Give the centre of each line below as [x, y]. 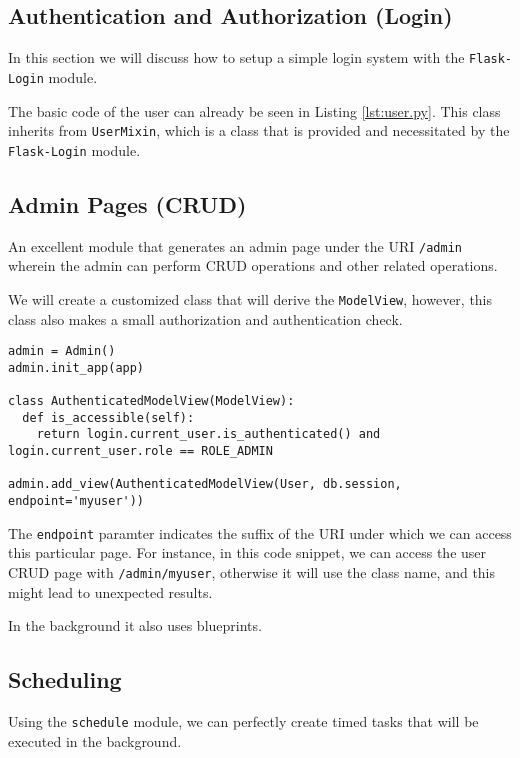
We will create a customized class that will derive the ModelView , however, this [250, 298]
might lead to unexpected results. [110, 591]
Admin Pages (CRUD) [127, 203]
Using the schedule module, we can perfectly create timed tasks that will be [243, 720]
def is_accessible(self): [108, 417]
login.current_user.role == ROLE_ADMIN [140, 451]
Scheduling [65, 679]
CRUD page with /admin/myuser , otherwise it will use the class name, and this [252, 571]
